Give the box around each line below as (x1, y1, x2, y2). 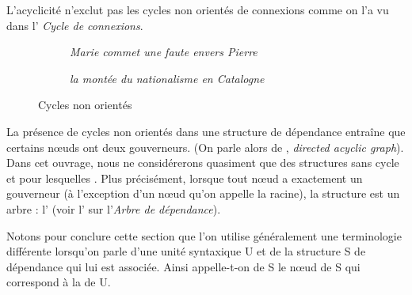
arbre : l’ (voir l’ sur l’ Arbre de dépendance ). (6, 200, 221, 217)
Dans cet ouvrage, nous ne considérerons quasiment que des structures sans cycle (6, 154, 399, 171)
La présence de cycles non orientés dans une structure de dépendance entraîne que (6, 123, 406, 139)
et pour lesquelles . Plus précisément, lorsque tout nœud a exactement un (6, 169, 363, 186)
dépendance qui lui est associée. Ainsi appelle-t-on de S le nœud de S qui (6, 258, 360, 274)
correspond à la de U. (6, 274, 111, 290)
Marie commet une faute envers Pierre (70, 43, 257, 60)
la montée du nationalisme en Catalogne (70, 70, 265, 86)
